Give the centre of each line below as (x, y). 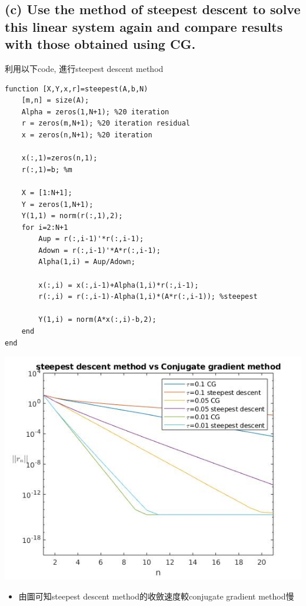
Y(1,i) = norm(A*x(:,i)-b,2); (97, 320)
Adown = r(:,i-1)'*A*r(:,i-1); (99, 250)
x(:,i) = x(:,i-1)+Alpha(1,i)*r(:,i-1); (119, 285)
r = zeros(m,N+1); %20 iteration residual (106, 123)
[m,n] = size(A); (55, 101)
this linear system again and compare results (144, 26)
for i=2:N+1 (45, 227)
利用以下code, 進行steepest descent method (84, 68)
